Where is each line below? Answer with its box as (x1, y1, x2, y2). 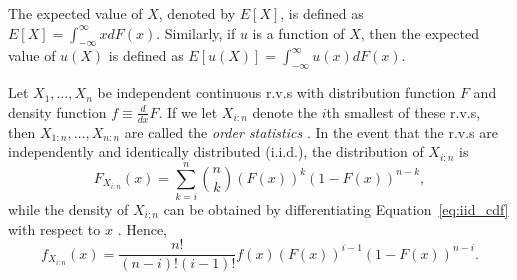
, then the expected (360, 22, 479, 43)
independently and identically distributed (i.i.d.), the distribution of (8, 141, 424, 162)
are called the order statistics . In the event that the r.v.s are (124, 121, 498, 142)
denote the (252, 101, 318, 122)
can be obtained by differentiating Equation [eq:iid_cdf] (163, 198, 509, 219)
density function (8, 101, 107, 122)
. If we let (158, 101, 218, 122)
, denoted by (158, 3, 236, 23)
